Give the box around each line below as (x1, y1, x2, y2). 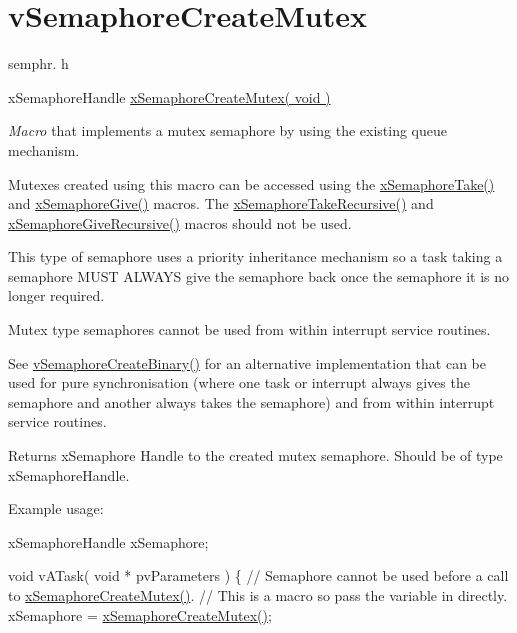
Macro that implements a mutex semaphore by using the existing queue (8, 120, 447, 141)
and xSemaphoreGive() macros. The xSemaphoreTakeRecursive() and (8, 193, 434, 214)
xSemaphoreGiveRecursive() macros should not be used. (8, 212, 352, 233)
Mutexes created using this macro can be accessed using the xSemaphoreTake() (8, 173, 495, 194)
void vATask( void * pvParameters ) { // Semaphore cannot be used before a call (8, 565, 509, 586)
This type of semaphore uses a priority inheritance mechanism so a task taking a (8, 246, 503, 267)
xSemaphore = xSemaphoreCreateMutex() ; (8, 604, 272, 625)
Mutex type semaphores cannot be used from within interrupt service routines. (8, 319, 491, 340)
